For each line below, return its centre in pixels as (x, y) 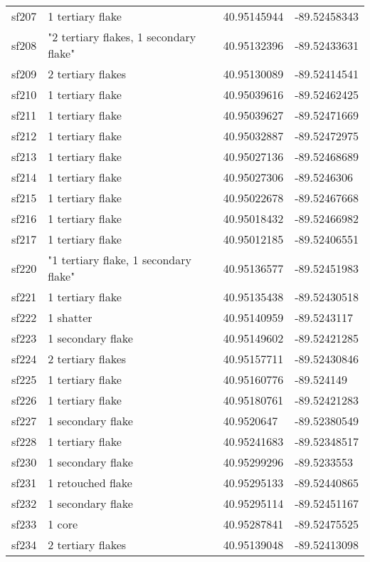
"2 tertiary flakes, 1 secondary (122, 37)
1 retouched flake (90, 483)
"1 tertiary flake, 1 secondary (120, 260)
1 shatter (70, 317)
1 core (63, 524)
